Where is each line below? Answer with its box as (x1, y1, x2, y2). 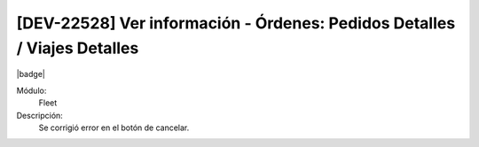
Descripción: (16, 110, 64, 120)
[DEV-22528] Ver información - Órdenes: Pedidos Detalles (16, 13, 456, 33)
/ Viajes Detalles (16, 38, 139, 58)
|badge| (16, 69, 46, 80)
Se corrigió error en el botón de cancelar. (38, 122, 190, 133)
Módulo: (16, 85, 47, 96)
